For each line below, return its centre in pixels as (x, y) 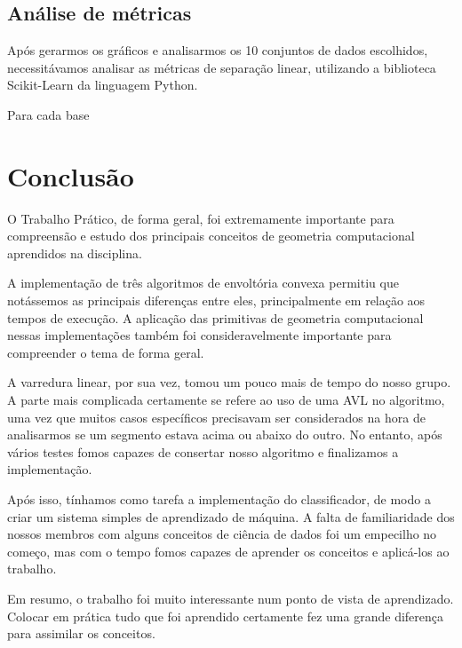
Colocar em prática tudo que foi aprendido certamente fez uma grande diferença (226, 616)
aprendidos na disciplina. (75, 253)
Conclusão (71, 175)
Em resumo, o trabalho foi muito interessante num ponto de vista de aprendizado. (231, 598)
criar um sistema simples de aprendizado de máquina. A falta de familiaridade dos (231, 516)
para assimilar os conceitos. (81, 633)
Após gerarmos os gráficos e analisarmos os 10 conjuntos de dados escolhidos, (218, 50)
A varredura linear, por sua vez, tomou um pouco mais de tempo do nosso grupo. (229, 382)
